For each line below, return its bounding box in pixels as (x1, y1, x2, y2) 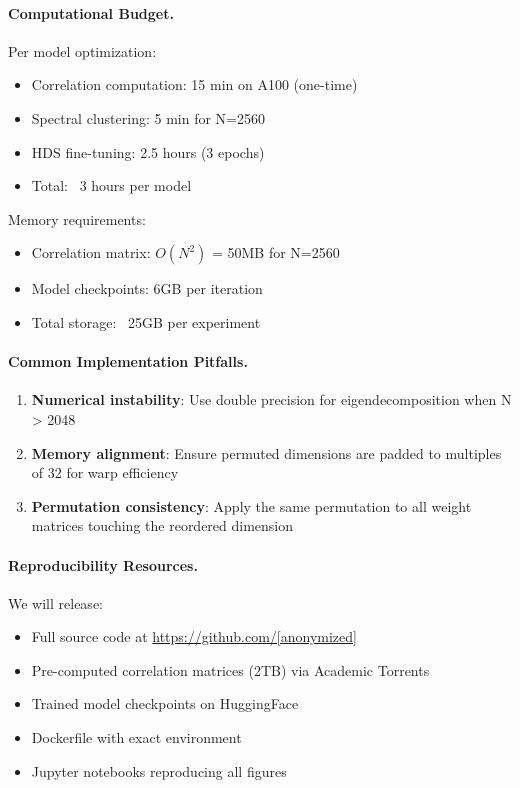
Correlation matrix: (31, 242, 151, 263)
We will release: (8, 592, 103, 613)
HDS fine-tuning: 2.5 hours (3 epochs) (31, 141, 265, 162)
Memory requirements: (8, 208, 146, 229)
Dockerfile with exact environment (31, 727, 242, 748)
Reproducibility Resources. (8, 554, 198, 575)
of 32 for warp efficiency (31, 462, 179, 483)
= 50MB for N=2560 (211, 242, 340, 263)
